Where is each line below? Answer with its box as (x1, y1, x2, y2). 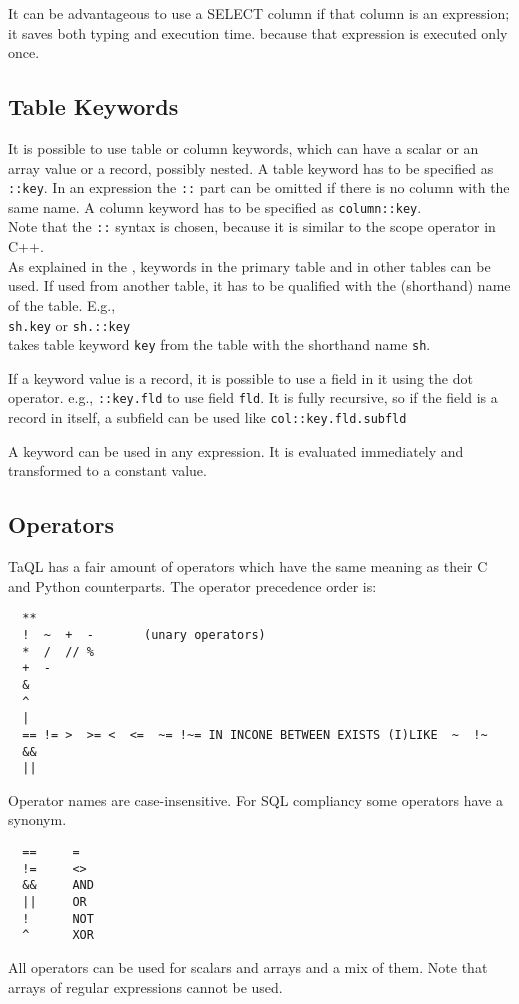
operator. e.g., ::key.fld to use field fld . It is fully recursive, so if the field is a (8, 387, 498, 408)
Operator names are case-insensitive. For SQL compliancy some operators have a (8, 789, 503, 810)
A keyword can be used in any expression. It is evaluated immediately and (8, 440, 464, 461)
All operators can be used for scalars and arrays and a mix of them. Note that (8, 957, 488, 977)
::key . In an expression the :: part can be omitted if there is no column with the (8, 177, 510, 198)
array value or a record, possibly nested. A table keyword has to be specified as (8, 157, 494, 178)
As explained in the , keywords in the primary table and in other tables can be (8, 255, 491, 276)
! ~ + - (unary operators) (22, 627, 266, 642)
